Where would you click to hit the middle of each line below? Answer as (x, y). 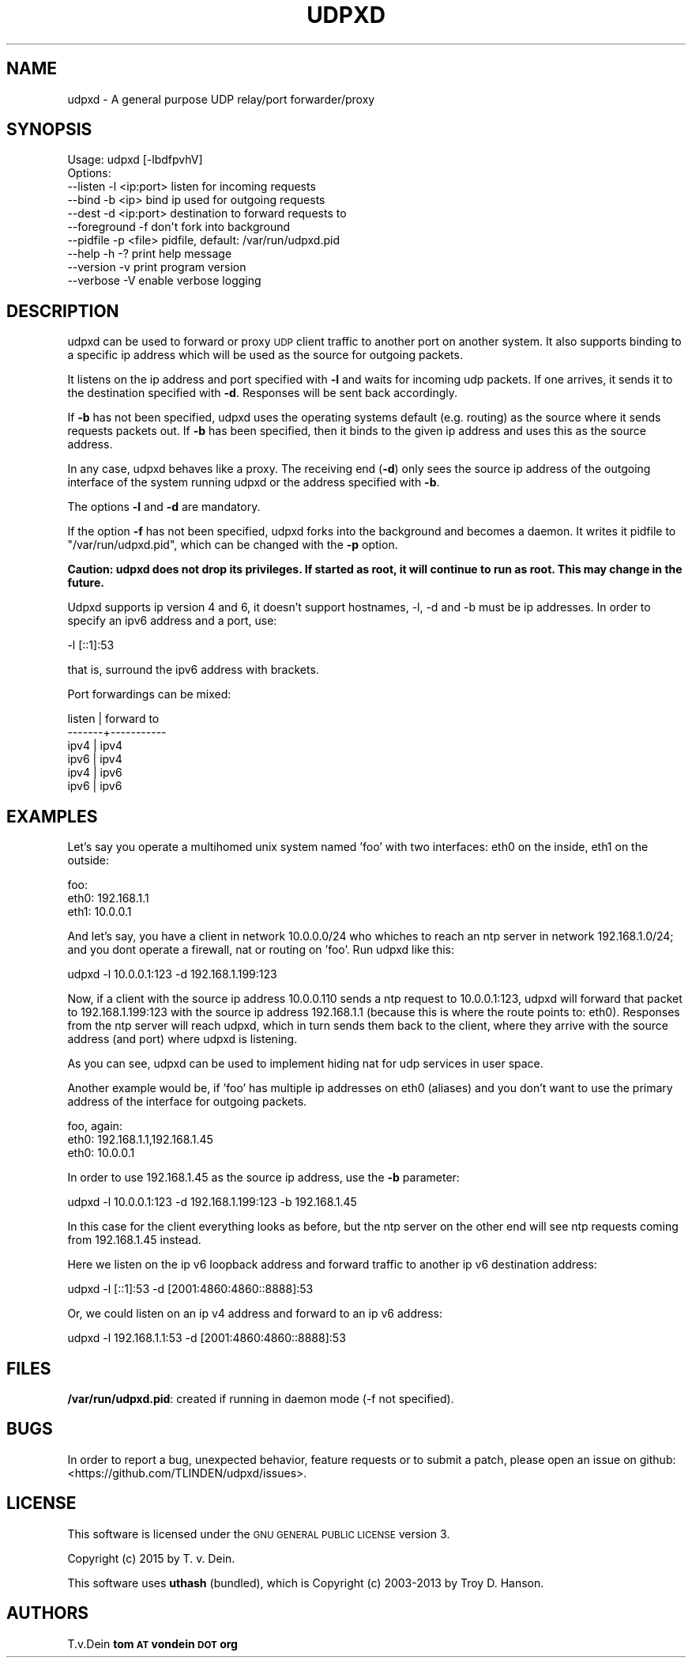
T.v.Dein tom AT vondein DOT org (152, 1643)
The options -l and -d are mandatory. (164, 507)
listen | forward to (113, 719)
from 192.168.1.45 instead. (134, 1240)
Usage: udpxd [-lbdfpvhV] (135, 160)
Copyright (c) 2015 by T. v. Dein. (151, 1558)
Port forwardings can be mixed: (149, 694)
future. (86, 583)
